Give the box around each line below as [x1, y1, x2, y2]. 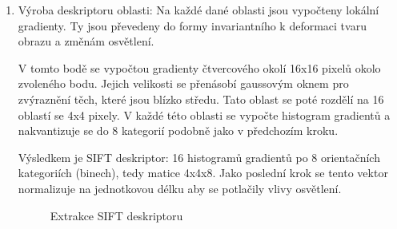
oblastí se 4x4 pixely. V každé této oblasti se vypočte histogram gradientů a [18, 106, 391, 123]
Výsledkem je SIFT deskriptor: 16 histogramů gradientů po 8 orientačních [18, 148, 380, 165]
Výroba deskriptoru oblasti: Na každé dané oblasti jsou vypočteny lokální [18, 2, 379, 18]
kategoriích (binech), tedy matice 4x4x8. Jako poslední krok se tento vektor [18, 164, 388, 181]
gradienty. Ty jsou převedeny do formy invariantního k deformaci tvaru [18, 17, 367, 34]
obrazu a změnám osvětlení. [18, 33, 154, 49]
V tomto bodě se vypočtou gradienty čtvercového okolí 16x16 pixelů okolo [18, 59, 381, 76]
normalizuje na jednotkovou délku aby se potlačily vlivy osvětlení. [18, 180, 342, 196]
